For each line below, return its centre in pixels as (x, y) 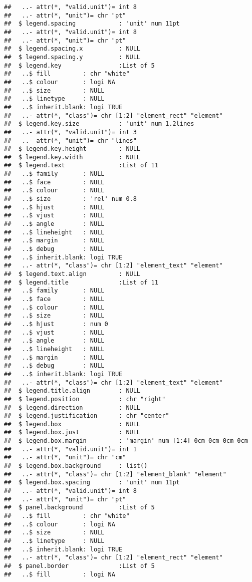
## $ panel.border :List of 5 (79, 566)
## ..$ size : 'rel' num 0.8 (70, 199)
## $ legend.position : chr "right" (85, 399)
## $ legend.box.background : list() (76, 466)
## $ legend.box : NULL (72, 424)
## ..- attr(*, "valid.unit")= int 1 (70, 449)
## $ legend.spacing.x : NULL (72, 49)
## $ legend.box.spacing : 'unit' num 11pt (92, 483)
